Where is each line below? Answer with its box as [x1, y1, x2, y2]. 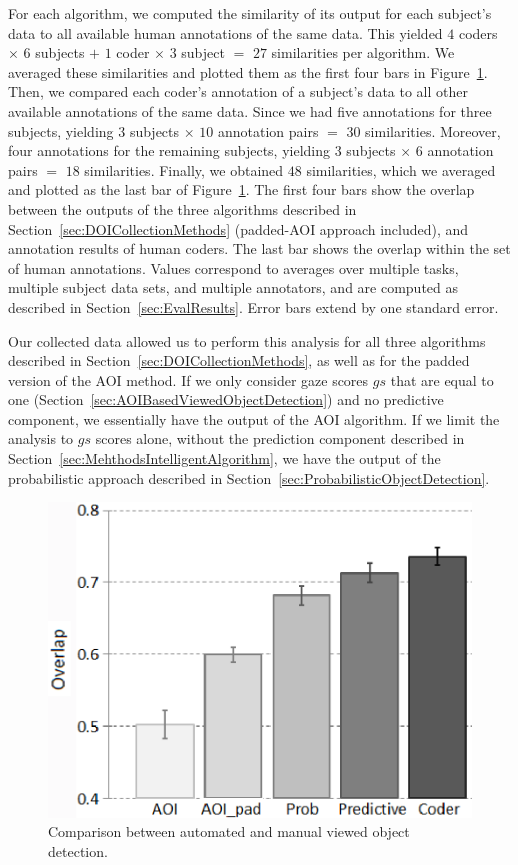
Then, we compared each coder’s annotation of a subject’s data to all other [8, 81, 468, 102]
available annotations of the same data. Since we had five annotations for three [8, 100, 492, 121]
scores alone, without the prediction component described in [95, 428, 465, 449]
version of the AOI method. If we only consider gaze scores [8, 369, 369, 390]
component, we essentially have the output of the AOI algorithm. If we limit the [8, 408, 500, 429]
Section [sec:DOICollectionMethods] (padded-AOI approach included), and [8, 218, 469, 239]
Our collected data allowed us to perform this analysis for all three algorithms [8, 330, 486, 351]
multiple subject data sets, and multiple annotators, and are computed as [8, 277, 459, 298]
